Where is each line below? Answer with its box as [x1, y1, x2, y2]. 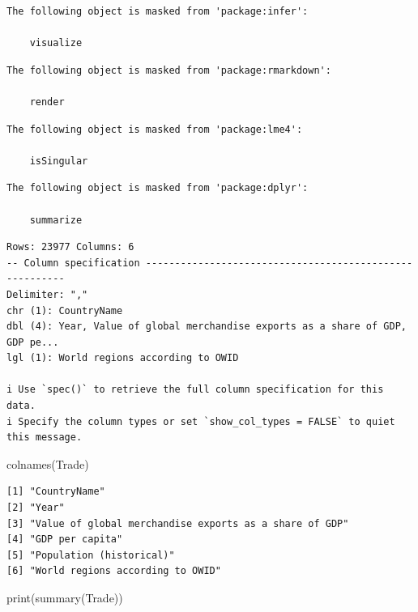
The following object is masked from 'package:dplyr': [6, 182, 309, 194]
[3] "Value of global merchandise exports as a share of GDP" [6, 517, 349, 529]
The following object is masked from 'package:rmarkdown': [6, 64, 331, 76]
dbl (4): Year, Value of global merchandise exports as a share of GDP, [6, 321, 407, 333]
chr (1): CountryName [6, 304, 123, 317]
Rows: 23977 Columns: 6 [6, 241, 134, 253]
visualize [29, 37, 83, 49]
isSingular [29, 155, 88, 167]
